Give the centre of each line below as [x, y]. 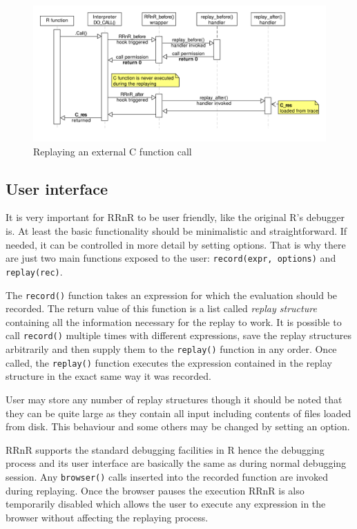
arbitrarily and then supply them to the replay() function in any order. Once [171, 349]
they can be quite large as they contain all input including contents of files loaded [178, 413]
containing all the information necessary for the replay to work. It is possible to [174, 321]
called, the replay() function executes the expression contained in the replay [169, 362]
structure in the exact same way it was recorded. [108, 376]
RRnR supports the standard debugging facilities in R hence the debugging [165, 449]
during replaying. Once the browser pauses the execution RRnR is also [155, 490]
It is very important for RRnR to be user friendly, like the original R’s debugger [175, 217]
